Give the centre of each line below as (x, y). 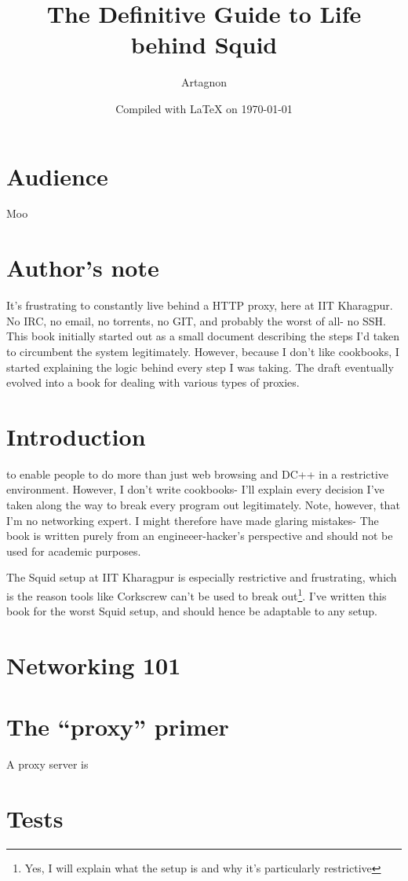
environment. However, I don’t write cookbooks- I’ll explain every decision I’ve (195, 489)
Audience (57, 176)
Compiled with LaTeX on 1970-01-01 (204, 108)
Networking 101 (94, 665)
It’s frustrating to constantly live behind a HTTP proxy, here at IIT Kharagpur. (200, 305)
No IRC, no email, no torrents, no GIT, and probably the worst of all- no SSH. (197, 320)
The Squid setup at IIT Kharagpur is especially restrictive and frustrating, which (202, 577)
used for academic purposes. (74, 551)
